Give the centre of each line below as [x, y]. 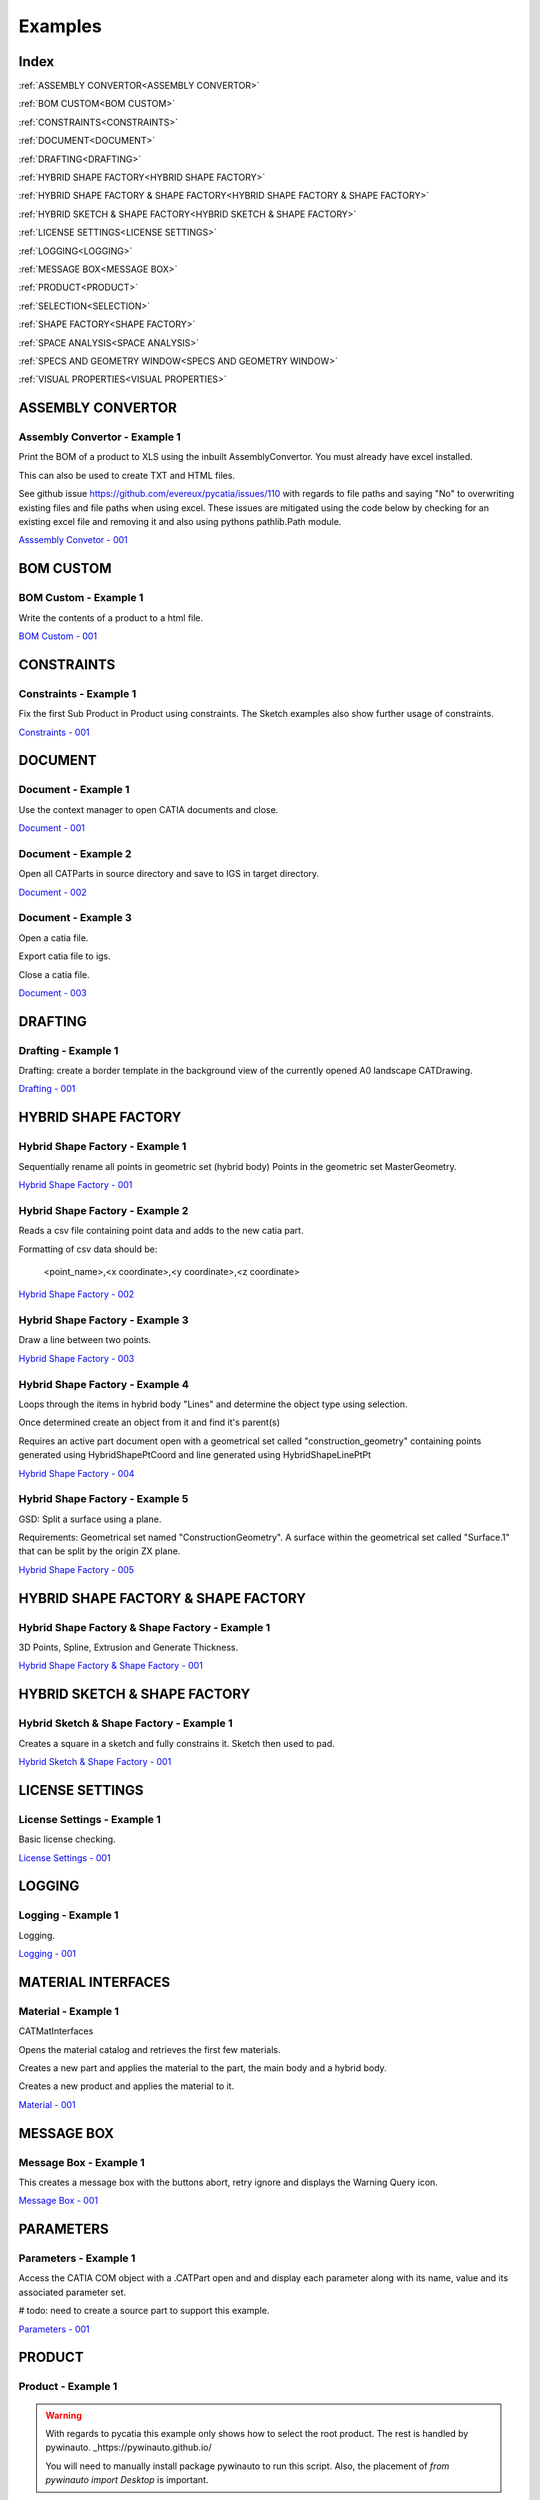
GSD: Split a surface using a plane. [90, 1519]
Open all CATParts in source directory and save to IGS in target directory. [169, 874]
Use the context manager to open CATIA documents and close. [148, 809]
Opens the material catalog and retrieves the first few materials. [149, 2049]
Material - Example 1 [69, 2011]
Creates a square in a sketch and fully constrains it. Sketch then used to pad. [176, 1743]
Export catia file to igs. [65, 956]
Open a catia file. [53, 937]
